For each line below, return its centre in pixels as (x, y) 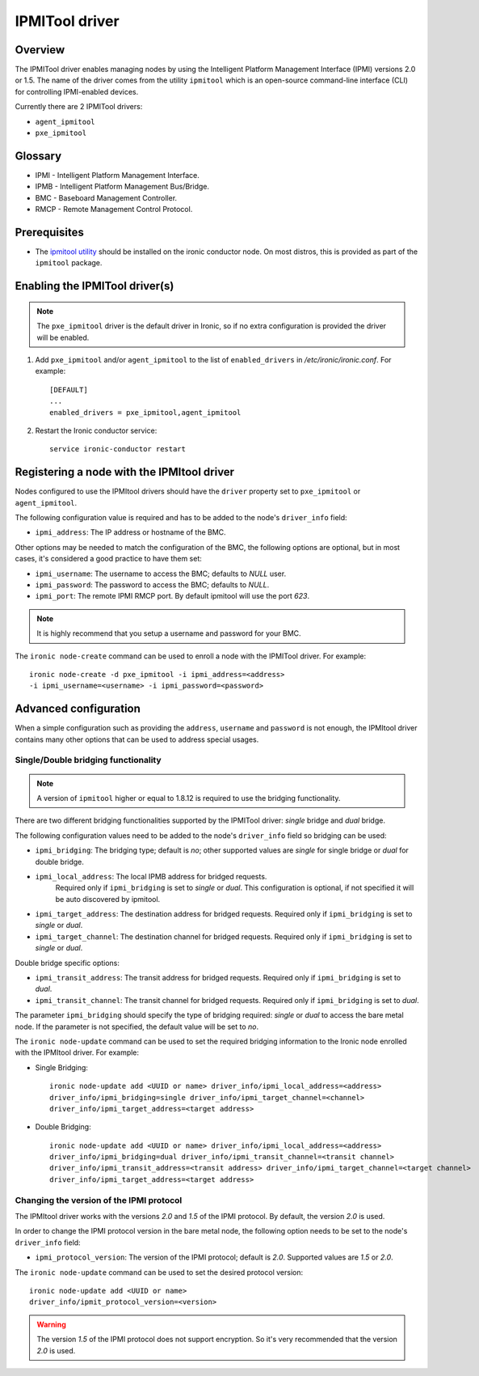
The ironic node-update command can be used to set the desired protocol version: (159, 1272)
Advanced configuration (78, 709)
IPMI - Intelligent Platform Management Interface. (117, 175)
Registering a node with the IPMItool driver (124, 472)
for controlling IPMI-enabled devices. (77, 91)
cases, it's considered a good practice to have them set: (108, 559)
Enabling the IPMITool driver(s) (95, 286)
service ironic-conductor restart (118, 449)
